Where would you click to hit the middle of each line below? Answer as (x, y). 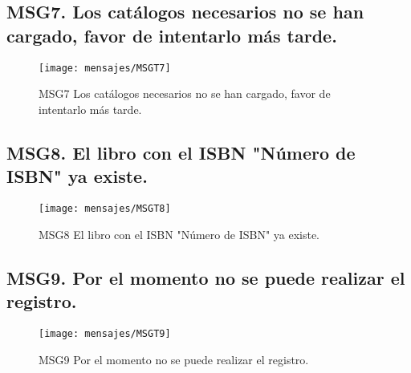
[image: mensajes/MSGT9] (105, 333)
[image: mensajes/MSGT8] (105, 209)
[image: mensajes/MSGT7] (105, 68)
